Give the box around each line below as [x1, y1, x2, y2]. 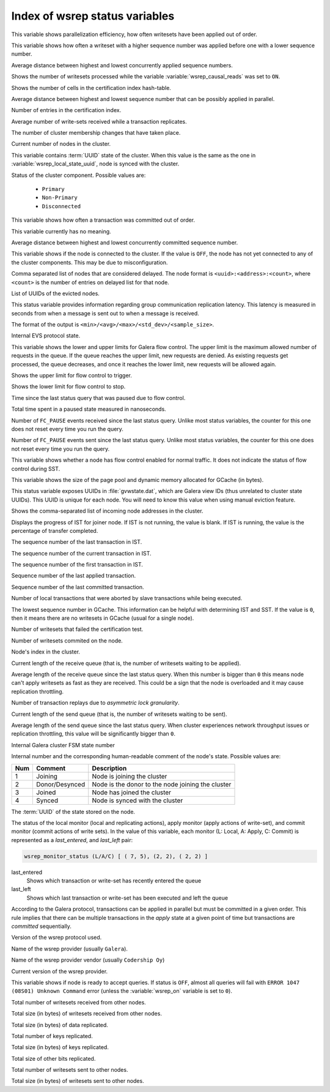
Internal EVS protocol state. [11, 332, 81, 339]
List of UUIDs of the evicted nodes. [11, 290, 100, 297]
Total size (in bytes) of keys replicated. [11, 1044, 109, 1051]
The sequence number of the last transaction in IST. [11, 538, 142, 546]
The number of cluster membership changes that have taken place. [11, 129, 181, 137]
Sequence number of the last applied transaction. [11, 572, 136, 579]
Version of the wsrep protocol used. [11, 934, 102, 941]
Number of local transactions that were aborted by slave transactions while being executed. [11, 595, 243, 602]
